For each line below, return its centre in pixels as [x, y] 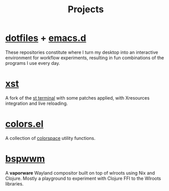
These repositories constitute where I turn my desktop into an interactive [82, 52]
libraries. [15, 184]
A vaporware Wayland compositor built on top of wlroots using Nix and [80, 173]
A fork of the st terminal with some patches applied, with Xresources [77, 98]
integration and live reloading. [37, 103]
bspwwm [25, 159]
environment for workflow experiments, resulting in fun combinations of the [85, 58]
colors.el [25, 124]
